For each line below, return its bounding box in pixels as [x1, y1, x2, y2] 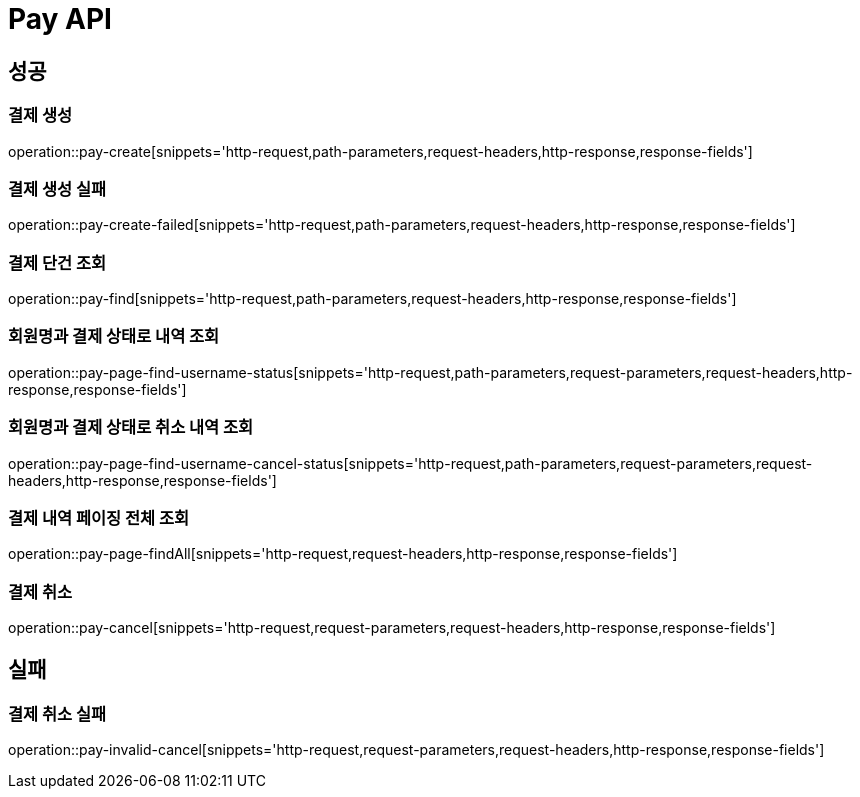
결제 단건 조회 [8, 252, 107, 273]
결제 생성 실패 [8, 178, 107, 199]
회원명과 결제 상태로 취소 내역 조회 [8, 417, 254, 438]
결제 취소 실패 [8, 703, 107, 724]
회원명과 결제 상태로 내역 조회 [8, 326, 220, 347]
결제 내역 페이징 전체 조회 [8, 507, 190, 528]
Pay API [8, 2, 112, 36]
